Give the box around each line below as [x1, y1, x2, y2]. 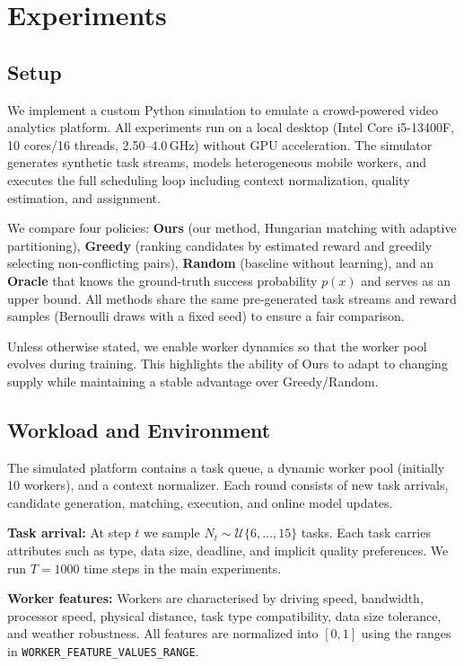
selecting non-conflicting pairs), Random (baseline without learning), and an [7, 253, 433, 272]
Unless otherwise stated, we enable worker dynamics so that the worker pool [7, 336, 427, 355]
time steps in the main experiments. [83, 558, 282, 577]
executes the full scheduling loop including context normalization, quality [7, 170, 410, 189]
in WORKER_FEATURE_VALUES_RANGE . [7, 642, 199, 661]
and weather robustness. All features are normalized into [7, 624, 319, 643]
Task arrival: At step [7, 523, 131, 542]
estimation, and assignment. [7, 188, 161, 207]
